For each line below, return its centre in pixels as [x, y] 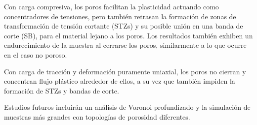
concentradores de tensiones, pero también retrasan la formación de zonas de [120, 16]
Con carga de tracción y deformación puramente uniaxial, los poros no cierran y [125, 71]
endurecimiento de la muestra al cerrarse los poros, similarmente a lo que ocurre [125, 45]
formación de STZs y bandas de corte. [62, 90]
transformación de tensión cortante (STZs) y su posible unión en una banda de [124, 26]
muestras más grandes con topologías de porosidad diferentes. [97, 116]
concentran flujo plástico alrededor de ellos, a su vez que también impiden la [120, 81]
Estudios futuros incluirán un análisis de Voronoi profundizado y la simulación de [127, 107]
